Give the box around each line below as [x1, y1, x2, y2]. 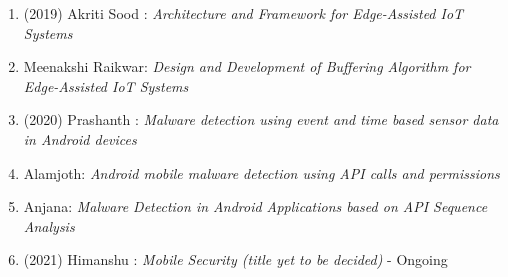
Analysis [23, 215, 75, 236]
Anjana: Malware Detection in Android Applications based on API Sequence [23, 196, 488, 217]
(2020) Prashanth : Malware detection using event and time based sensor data [23, 109, 499, 130]
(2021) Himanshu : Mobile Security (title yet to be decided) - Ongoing [23, 249, 448, 270]
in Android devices [23, 128, 137, 149]
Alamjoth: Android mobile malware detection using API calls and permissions [23, 162, 500, 183]
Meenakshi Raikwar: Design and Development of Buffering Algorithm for [23, 56, 471, 77]
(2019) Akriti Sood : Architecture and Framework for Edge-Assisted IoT [23, 3, 464, 23]
